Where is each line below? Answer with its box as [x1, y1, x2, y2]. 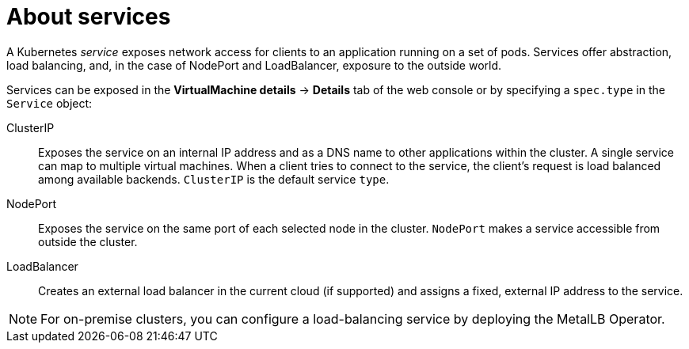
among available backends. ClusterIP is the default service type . [38, 172, 390, 186]
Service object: [6, 96, 93, 110]
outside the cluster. [38, 234, 138, 248]
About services [6, 3, 171, 30]
